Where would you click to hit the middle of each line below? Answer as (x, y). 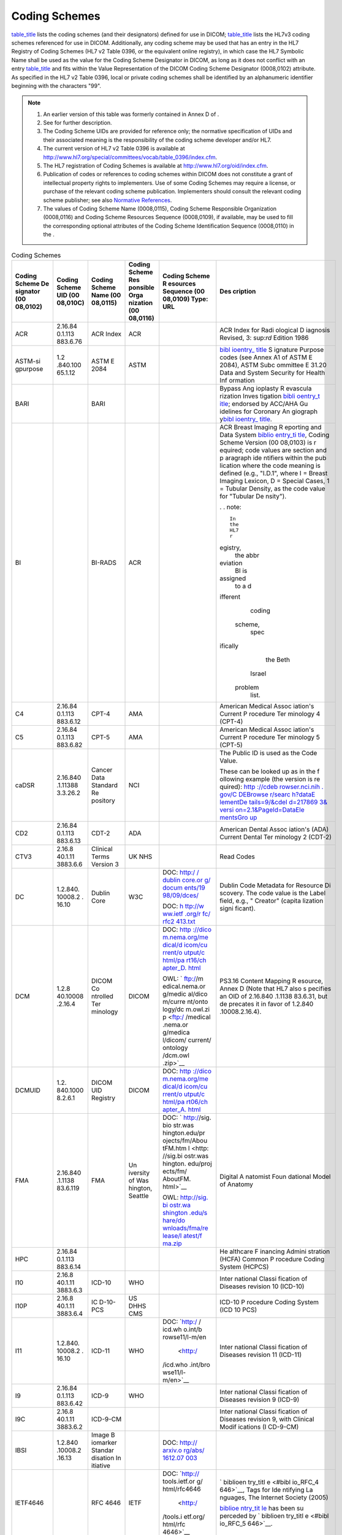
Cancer (102, 769)
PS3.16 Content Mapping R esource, (272, 981)
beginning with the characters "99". (56, 85)
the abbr (247, 555)
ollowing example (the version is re (270, 779)
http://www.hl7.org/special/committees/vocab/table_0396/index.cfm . (130, 157)
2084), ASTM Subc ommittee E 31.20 (273, 365)
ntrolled (102, 996)
